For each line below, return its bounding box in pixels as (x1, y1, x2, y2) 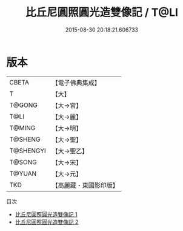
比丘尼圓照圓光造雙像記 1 (15, 210, 78, 218)
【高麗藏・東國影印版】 (52, 181, 119, 189)
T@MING (9, 123, 36, 132)
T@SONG (9, 157, 38, 166)
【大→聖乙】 (52, 147, 88, 155)
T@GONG (9, 101, 38, 109)
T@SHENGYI (9, 147, 47, 155)
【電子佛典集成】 (52, 78, 101, 87)
